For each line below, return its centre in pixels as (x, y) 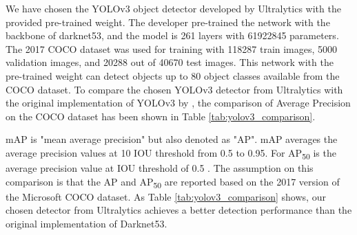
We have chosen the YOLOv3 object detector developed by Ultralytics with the (173, 8)
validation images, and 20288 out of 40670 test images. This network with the (170, 62)
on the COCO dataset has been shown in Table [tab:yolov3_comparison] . (161, 116)
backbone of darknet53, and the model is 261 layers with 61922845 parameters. (172, 35)
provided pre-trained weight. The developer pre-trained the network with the (168, 22)
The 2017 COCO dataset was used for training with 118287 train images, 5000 (172, 48)
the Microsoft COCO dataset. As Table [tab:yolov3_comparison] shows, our (166, 196)
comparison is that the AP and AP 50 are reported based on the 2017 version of (173, 182)
